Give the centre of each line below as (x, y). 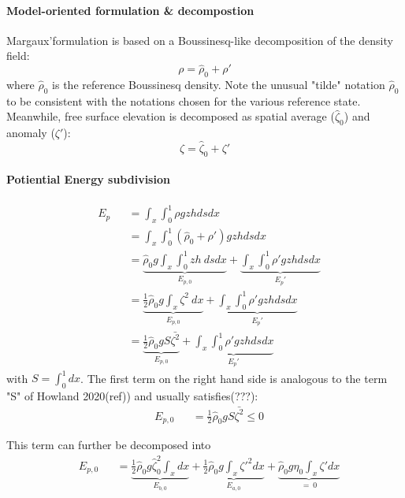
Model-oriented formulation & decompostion (130, 10)
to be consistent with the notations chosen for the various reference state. (184, 100)
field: (18, 56)
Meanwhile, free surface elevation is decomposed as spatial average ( (171, 116)
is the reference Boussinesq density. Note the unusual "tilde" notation (219, 84)
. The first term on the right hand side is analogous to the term (234, 378)
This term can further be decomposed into (109, 445)
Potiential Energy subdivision (88, 179)
